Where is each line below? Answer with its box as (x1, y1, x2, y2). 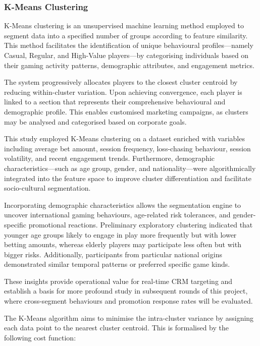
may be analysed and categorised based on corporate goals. (4, 116, 187, 127)
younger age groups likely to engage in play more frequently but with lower (4, 229, 237, 240)
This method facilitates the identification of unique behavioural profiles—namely (4, 40, 253, 50)
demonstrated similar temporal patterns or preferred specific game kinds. (4, 259, 230, 269)
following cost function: (4, 332, 76, 342)
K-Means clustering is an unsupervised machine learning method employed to (4, 20, 244, 31)
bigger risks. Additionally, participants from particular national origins (4, 249, 222, 259)
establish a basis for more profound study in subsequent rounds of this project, (4, 285, 248, 296)
